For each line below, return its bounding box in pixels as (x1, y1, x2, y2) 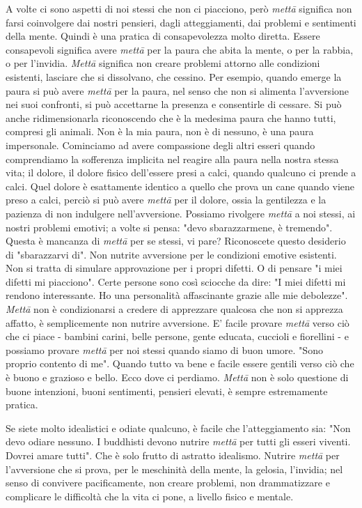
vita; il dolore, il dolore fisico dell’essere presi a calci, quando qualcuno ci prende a (6, 165, 356, 180)
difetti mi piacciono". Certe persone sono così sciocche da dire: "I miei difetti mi (6, 274, 346, 288)
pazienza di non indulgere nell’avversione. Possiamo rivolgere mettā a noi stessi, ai (6, 206, 356, 220)
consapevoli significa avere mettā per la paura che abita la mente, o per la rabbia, (6, 42, 354, 56)
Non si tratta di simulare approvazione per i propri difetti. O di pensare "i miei (6, 261, 343, 275)
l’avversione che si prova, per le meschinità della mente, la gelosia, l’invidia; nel (6, 461, 343, 476)
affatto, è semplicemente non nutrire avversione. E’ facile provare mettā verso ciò (6, 315, 349, 330)
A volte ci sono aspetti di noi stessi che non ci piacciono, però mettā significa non (6, 1, 352, 15)
